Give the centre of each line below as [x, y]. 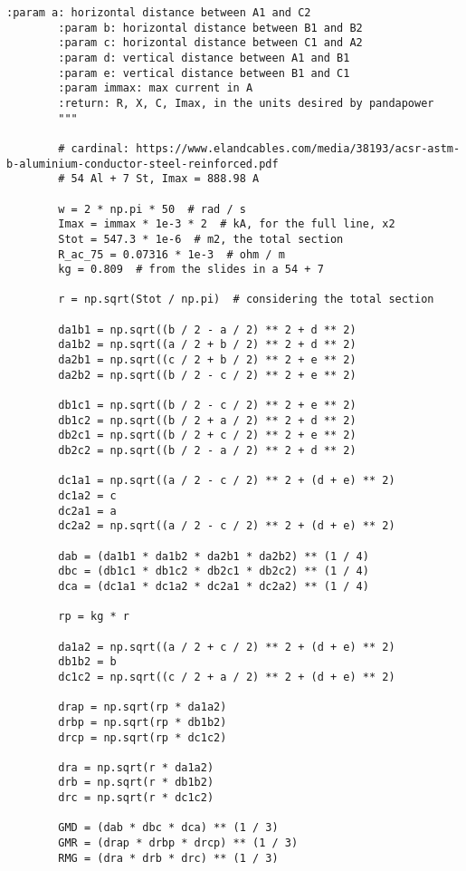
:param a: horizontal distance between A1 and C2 [159, 13]
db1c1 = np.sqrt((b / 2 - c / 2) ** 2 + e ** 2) [207, 406]
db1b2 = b [87, 662]
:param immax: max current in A [156, 88]
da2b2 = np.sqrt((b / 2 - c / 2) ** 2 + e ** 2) [207, 375]
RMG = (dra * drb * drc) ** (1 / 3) [168, 858]
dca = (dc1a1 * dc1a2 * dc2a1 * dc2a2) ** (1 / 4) [214, 586]
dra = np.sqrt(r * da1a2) [136, 767]
